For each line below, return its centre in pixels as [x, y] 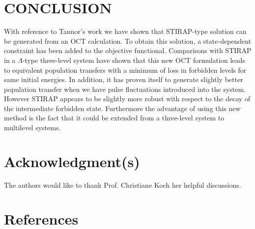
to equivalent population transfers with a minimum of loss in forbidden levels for [125, 70]
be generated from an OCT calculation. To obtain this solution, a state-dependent [128, 41]
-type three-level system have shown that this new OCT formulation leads [134, 60]
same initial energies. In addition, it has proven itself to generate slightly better [124, 79]
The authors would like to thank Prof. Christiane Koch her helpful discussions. [123, 185]
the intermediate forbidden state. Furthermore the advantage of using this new [122, 108]
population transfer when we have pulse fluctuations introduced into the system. [125, 89]
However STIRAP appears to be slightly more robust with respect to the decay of [127, 99]
